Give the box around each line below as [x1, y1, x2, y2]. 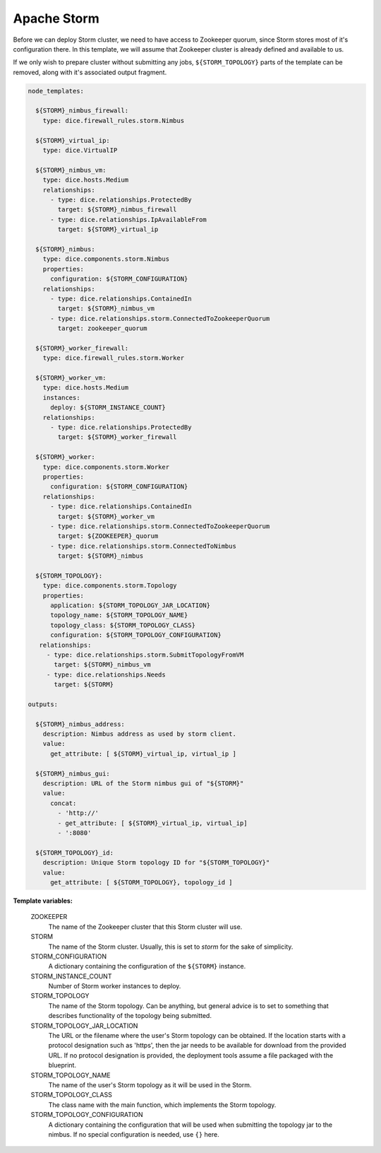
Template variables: [13, 896, 73, 905]
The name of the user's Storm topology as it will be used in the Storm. [48, 1080, 252, 1089]
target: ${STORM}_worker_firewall [57, 433, 177, 441]
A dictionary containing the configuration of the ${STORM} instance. [48, 962, 246, 971]
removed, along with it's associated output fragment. [13, 68, 167, 76]
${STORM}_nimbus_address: [35, 720, 125, 728]
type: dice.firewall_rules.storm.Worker [42, 354, 185, 362]
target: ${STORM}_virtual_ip [57, 226, 159, 233]
